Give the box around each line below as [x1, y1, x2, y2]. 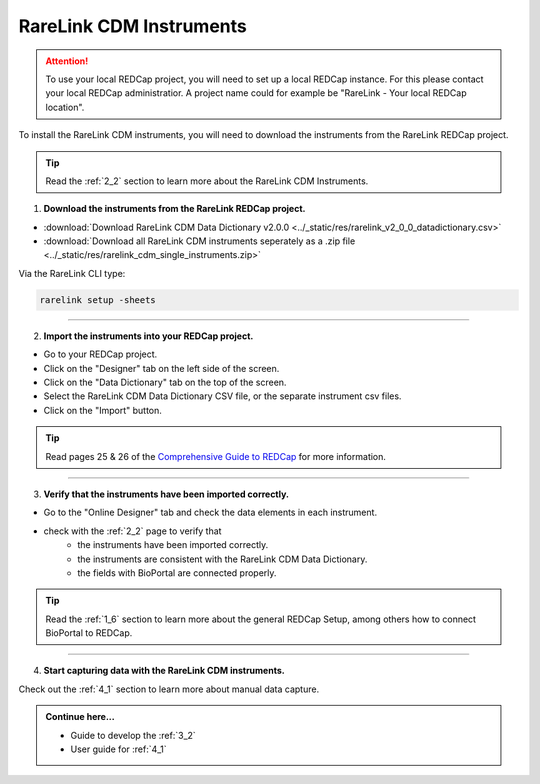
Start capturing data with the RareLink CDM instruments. [43, 665, 285, 677]
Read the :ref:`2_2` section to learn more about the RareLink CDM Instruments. [45, 175, 369, 187]
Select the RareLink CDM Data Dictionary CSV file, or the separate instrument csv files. [43, 390, 402, 402]
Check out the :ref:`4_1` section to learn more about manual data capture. [18, 683, 320, 695]
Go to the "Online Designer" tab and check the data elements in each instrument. [43, 506, 378, 519]
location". [45, 101, 85, 113]
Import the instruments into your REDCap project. [43, 330, 254, 342]
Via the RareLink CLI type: [18, 267, 126, 279]
